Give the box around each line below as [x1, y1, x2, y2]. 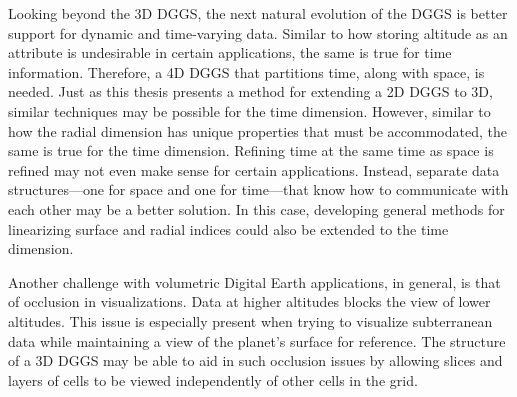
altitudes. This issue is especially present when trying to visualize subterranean [8, 310, 493, 331]
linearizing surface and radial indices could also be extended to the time [8, 218, 449, 239]
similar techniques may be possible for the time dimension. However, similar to [8, 100, 491, 121]
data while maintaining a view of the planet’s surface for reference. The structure [8, 330, 506, 351]
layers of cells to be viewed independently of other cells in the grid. [8, 369, 418, 390]
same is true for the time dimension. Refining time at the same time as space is [8, 140, 494, 161]
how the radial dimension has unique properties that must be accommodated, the [8, 120, 507, 141]
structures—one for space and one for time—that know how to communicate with [8, 179, 509, 200]
